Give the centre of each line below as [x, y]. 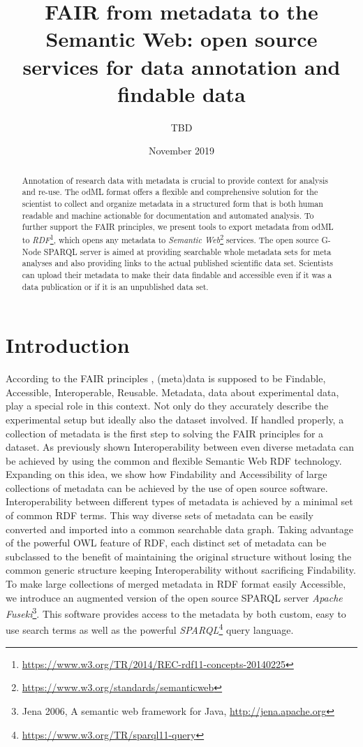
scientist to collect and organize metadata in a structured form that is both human [172, 203]
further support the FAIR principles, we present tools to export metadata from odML [178, 227]
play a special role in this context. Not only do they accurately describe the [167, 406]
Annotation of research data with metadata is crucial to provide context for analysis [175, 180]
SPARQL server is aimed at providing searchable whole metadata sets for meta [187, 251]
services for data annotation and [181, 66]
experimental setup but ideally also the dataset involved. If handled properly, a [175, 419]
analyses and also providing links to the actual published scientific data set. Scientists [178, 263]
